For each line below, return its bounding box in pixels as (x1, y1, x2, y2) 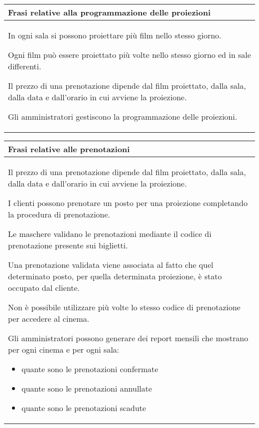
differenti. (8, 60, 41, 72)
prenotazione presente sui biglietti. (8, 239, 128, 251)
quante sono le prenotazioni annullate (21, 383, 152, 394)
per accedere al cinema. (8, 313, 90, 324)
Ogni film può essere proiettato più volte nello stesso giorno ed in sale (8, 49, 251, 60)
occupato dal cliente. (8, 282, 80, 293)
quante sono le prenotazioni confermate (21, 363, 158, 375)
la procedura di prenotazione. (8, 209, 111, 220)
